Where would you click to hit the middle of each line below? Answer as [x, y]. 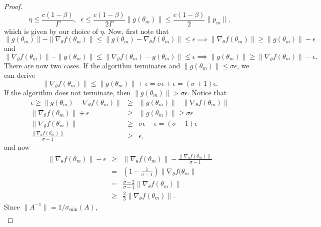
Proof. [13, 6]
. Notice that [207, 93]
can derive [20, 75]
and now [17, 146]
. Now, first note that [136, 31]
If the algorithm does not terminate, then [67, 93]
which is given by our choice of [51, 31]
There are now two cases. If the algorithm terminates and [92, 65]
